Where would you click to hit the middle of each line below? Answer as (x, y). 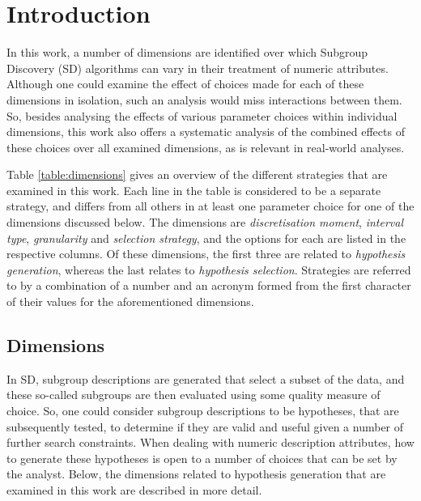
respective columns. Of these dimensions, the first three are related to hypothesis (206, 254)
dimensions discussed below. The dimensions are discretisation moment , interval (205, 222)
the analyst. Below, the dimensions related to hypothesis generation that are (196, 474)
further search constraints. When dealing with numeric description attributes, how (210, 442)
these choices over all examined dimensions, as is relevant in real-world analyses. (206, 147)
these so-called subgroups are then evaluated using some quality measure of (193, 395)
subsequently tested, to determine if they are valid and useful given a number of (205, 426)
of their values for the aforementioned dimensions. (130, 301)
